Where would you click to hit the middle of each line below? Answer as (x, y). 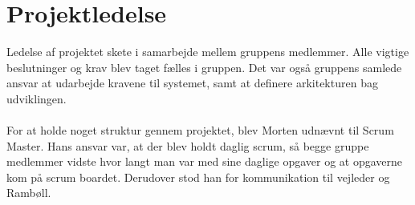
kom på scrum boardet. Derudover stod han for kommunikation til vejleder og (198, 177)
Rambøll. (29, 193)
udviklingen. (37, 98)
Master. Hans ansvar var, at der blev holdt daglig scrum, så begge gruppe (188, 145)
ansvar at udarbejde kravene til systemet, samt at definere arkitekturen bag (192, 83)
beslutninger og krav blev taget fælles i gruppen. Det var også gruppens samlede (204, 67)
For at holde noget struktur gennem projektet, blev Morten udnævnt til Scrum (200, 130)
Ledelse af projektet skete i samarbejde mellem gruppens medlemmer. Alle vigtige (208, 52)
